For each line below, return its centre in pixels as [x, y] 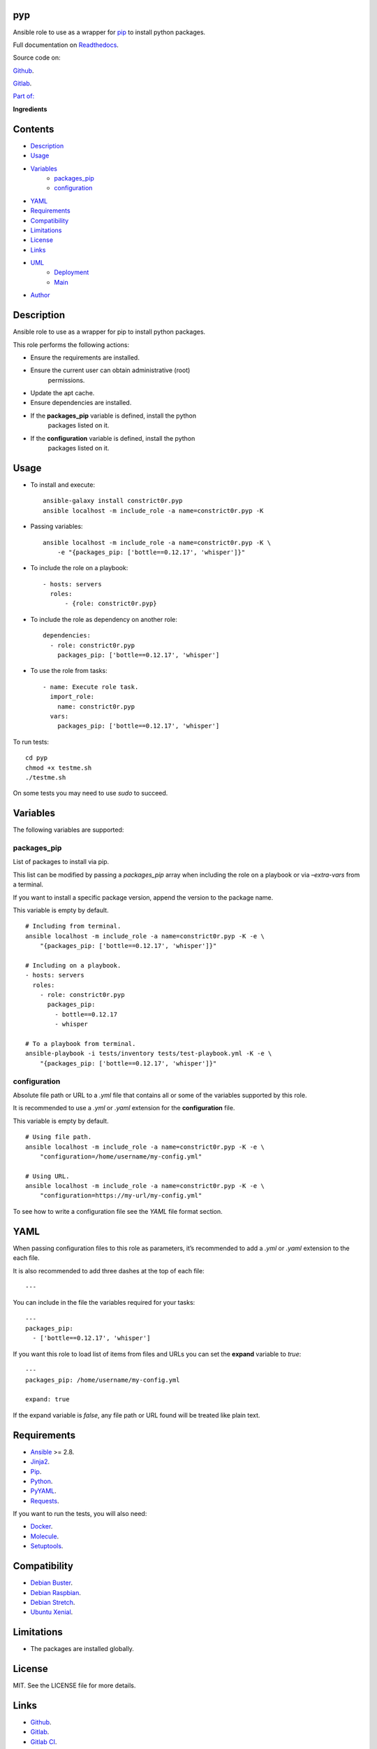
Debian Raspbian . [56, 1592]
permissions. [66, 380]
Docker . [42, 1527]
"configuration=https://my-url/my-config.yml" [121, 1196]
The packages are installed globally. [82, 1649]
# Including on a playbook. [73, 965]
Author [40, 295]
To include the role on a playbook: [79, 568]
